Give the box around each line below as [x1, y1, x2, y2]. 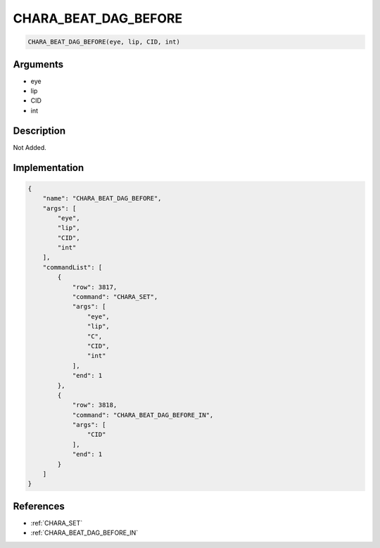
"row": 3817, [72, 283, 118, 291]
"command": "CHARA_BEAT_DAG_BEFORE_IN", [72, 411, 214, 419]
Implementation [13, 162, 84, 174]
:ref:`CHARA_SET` [30, 518, 83, 527]
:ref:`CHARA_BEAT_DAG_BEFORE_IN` [30, 528, 139, 537]
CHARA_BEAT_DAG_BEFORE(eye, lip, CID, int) [27, 38, 181, 46]
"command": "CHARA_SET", [72, 293, 158, 301]
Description [13, 125, 66, 136]
